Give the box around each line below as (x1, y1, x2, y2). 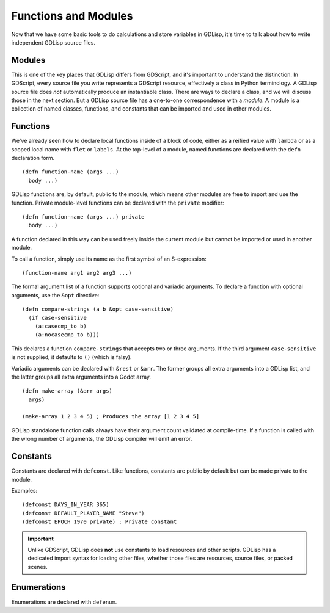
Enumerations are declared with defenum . (11, 598, 117, 606)
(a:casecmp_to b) (34, 322, 87, 330)
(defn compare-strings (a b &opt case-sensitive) (22, 306, 174, 313)
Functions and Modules (11, 9, 133, 23)
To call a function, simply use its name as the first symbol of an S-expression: (11, 255, 207, 263)
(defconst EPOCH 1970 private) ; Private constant (22, 518, 177, 525)
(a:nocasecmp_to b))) (34, 332, 100, 338)
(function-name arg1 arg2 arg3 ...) (22, 269, 132, 276)
